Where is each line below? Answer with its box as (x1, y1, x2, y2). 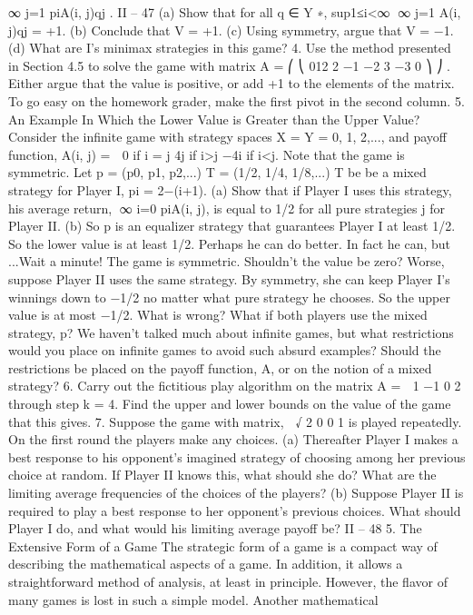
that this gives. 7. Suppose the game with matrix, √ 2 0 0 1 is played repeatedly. (8, 412, 462, 431)
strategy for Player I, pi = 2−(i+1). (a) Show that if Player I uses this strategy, (8, 180, 452, 199)
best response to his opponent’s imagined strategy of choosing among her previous (8, 447, 466, 466)
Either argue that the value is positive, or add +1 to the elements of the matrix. (8, 74, 455, 93)
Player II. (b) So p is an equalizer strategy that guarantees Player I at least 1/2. (8, 216, 456, 235)
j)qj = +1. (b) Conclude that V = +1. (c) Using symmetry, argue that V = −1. (8, 20, 454, 39)
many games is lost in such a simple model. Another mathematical (8, 590, 379, 609)
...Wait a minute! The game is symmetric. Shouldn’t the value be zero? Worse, (8, 252, 445, 271)
